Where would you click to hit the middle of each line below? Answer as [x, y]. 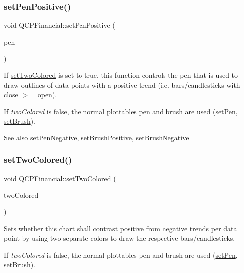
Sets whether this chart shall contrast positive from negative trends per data [121, 228]
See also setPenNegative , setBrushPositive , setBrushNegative [97, 137]
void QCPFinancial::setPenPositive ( [60, 25]
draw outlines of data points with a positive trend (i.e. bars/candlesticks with [122, 85]
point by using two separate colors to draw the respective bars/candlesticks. [120, 238]
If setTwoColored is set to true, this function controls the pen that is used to [121, 75]
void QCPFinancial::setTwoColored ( [60, 178]
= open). [43, 95]
